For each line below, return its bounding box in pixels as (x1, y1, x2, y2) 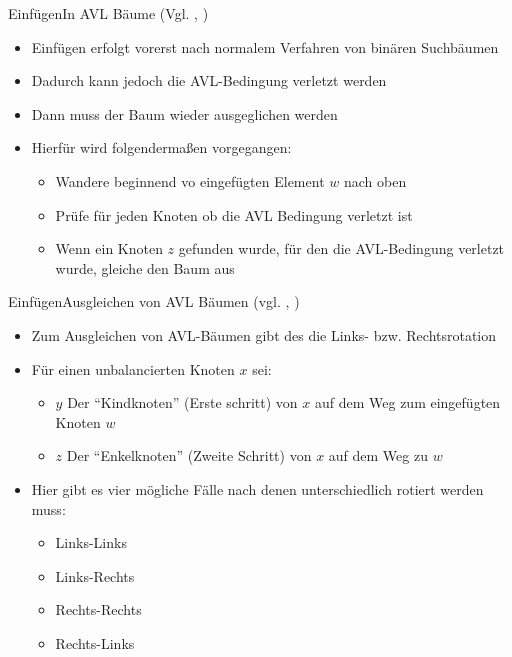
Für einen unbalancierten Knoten (31, 358, 235, 379)
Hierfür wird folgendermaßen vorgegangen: (31, 137, 292, 158)
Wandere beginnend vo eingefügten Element (55, 170, 325, 191)
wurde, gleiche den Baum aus (55, 257, 235, 278)
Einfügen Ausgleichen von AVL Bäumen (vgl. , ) (8, 291, 300, 312)
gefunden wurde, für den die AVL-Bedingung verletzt (178, 238, 505, 259)
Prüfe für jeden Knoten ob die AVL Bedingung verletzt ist (55, 204, 413, 225)
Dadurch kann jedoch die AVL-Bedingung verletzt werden (31, 70, 387, 91)
